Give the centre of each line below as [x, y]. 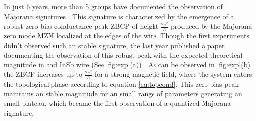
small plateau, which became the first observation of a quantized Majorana [118, 103]
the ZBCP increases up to [43, 74]
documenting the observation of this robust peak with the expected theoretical [123, 55]
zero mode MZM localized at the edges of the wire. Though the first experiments [127, 36]
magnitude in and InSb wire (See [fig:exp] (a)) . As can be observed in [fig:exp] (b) [127, 64]
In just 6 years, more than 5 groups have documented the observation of [113, 6]
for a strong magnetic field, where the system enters [173, 74]
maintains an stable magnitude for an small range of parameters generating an [123, 93]
